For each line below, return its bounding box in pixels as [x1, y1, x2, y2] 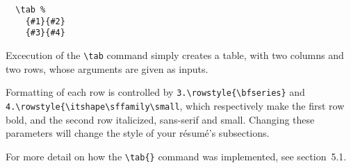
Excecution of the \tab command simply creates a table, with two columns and [6, 47, 344, 62]
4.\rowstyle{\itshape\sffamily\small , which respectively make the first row [6, 98, 345, 112]
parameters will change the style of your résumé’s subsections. [6, 126, 270, 140]
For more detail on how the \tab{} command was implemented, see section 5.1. [6, 149, 347, 163]
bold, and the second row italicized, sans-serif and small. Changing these [6, 112, 315, 126]
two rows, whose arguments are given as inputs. [6, 61, 209, 76]
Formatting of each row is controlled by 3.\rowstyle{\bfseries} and [6, 85, 305, 99]
